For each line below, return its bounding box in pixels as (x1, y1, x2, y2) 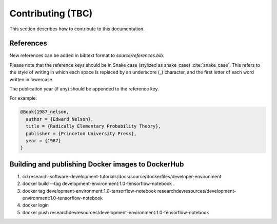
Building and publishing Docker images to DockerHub (9, 160, 184, 169)
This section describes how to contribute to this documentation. (9, 26, 145, 32)
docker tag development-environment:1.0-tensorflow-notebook (22, 188, 156, 194)
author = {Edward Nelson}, (26, 116, 94, 122)
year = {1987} (26, 138, 62, 143)
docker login (22, 202, 49, 208)
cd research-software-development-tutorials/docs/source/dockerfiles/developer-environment (22, 173, 222, 179)
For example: (9, 95, 37, 101)
